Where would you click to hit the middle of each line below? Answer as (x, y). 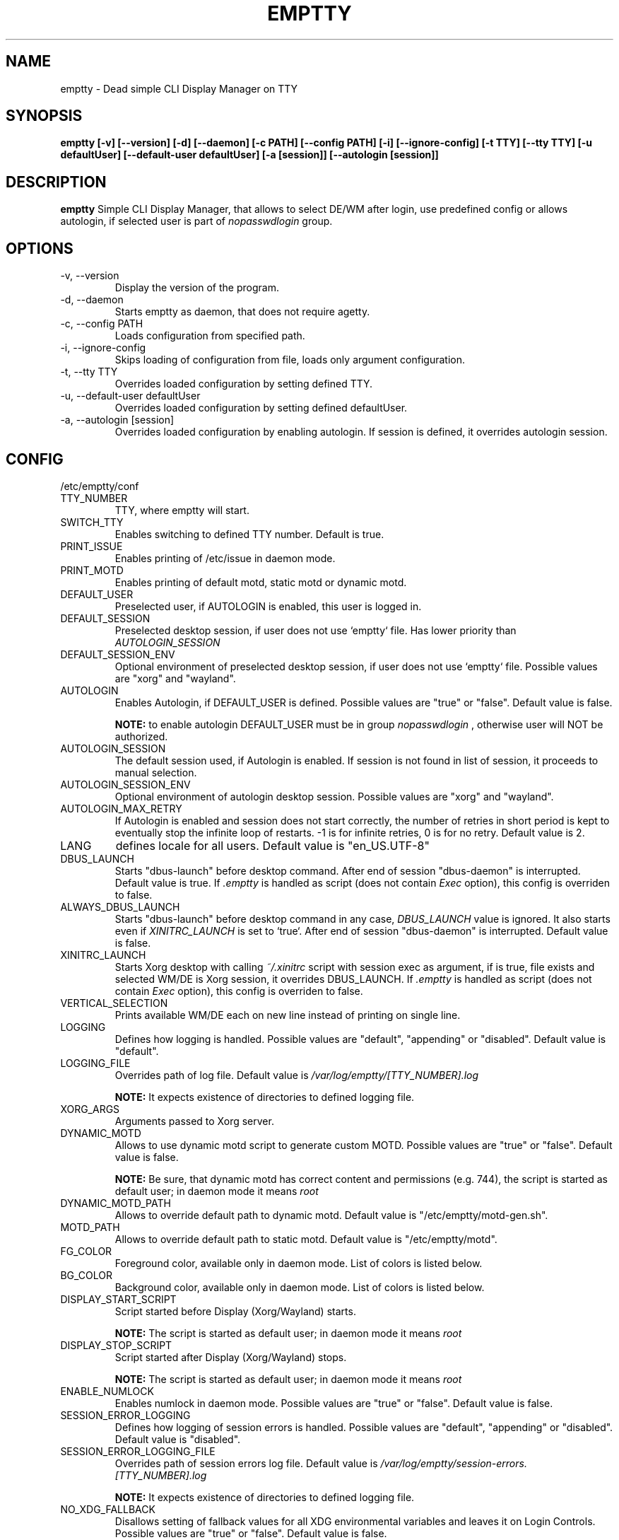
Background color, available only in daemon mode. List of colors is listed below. (300, 1287)
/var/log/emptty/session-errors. (454, 1463)
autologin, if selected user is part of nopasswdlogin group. (196, 221)
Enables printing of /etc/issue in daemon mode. (225, 558)
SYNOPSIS (44, 116)
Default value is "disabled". (178, 1439)
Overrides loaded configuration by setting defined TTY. (244, 384)
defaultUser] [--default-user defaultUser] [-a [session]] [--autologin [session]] (249, 155)
